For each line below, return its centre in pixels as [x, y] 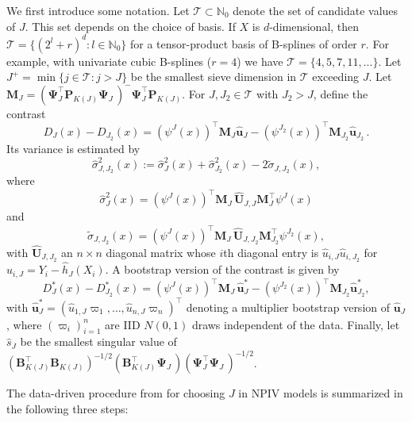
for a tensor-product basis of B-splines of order [244, 43]
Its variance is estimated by [73, 148]
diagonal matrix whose [161, 252]
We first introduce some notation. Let [98, 10]
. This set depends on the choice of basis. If [130, 26]
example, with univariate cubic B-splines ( [109, 61]
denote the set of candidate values [316, 10]
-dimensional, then [314, 26]
